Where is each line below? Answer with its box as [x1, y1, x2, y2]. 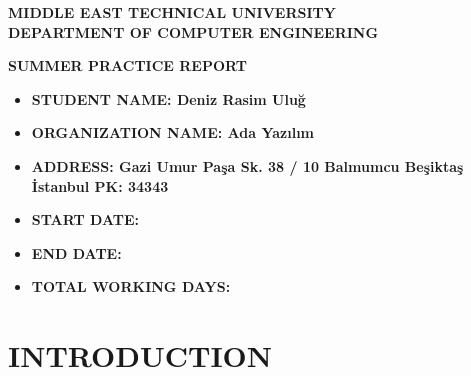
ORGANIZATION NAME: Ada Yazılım [31, 122, 315, 143]
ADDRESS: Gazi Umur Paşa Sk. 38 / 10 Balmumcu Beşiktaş [31, 155, 464, 176]
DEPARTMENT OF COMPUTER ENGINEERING [8, 21, 379, 42]
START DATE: [31, 209, 140, 230]
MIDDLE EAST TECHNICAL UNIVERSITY [8, 2, 336, 22]
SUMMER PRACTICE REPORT [8, 55, 247, 76]
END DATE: [31, 242, 122, 263]
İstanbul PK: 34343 [31, 175, 169, 196]
